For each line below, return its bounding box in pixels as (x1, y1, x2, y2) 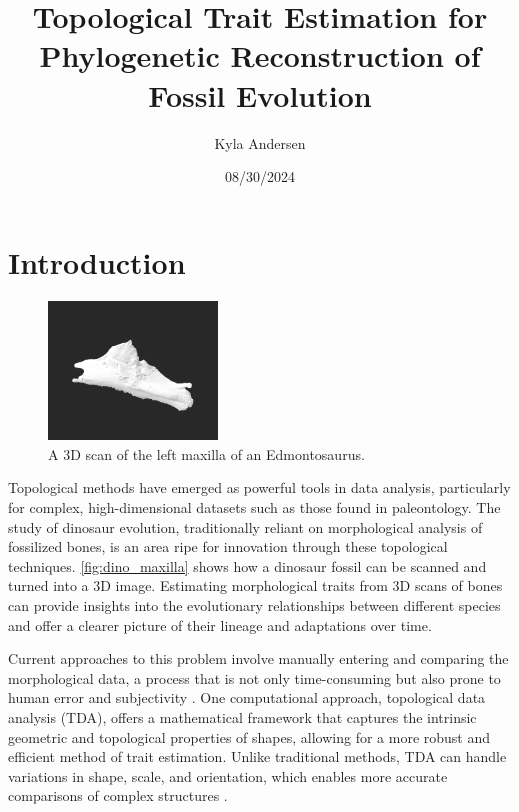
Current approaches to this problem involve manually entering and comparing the (8, 648, 509, 669)
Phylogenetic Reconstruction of (39, 35, 481, 76)
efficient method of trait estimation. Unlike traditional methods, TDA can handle (8, 746, 507, 767)
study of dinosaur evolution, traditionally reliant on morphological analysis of (8, 516, 483, 537)
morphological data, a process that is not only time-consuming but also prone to (8, 667, 501, 688)
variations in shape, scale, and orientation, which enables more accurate (8, 765, 448, 786)
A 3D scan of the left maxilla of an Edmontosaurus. (48, 443, 365, 464)
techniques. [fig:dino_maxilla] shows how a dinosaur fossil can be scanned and (8, 555, 487, 576)
